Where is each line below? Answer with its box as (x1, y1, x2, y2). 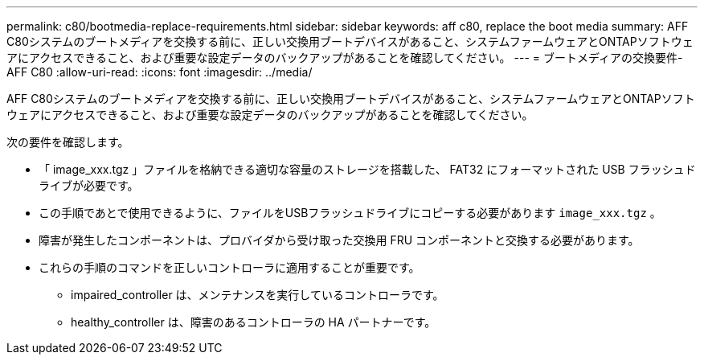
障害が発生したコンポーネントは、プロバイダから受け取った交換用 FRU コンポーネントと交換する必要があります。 (39, 233, 640, 247)
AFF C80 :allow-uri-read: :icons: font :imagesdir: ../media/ (6, 65, 313, 79)
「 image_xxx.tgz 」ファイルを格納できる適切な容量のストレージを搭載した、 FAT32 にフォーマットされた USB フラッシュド (39, 162, 696, 176)
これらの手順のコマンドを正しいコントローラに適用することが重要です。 (39, 260, 420, 274)
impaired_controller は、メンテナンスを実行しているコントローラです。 (71, 288, 444, 302)
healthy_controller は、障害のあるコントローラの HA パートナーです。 (71, 315, 436, 329)
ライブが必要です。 (39, 178, 139, 192)
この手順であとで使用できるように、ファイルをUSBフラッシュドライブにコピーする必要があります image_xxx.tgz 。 (39, 206, 661, 219)
